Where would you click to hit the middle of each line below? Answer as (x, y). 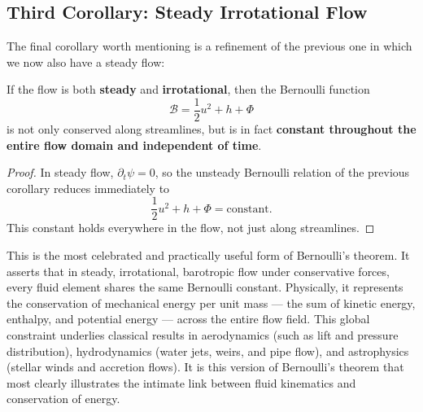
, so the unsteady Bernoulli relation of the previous (282, 172)
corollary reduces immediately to (88, 188)
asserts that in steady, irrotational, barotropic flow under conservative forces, (198, 271)
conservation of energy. (63, 399)
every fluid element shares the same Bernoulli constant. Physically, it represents (205, 287)
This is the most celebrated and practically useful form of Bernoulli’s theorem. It (208, 255)
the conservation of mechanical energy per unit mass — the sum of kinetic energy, (211, 302)
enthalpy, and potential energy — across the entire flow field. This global (188, 319)
